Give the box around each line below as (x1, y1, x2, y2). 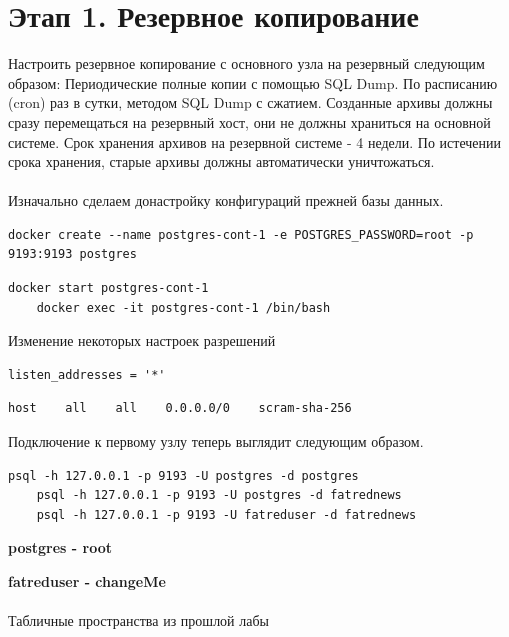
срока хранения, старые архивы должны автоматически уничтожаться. (8, 151, 435, 172)
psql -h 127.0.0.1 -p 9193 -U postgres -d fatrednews (36, 488, 402, 503)
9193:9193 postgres (8, 247, 137, 262)
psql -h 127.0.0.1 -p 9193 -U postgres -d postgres (8, 468, 359, 483)
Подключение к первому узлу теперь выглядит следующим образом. (8, 431, 424, 452)
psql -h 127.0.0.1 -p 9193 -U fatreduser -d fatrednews (36, 507, 417, 522)
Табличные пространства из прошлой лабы (8, 610, 269, 631)
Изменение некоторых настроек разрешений (8, 330, 276, 351)
